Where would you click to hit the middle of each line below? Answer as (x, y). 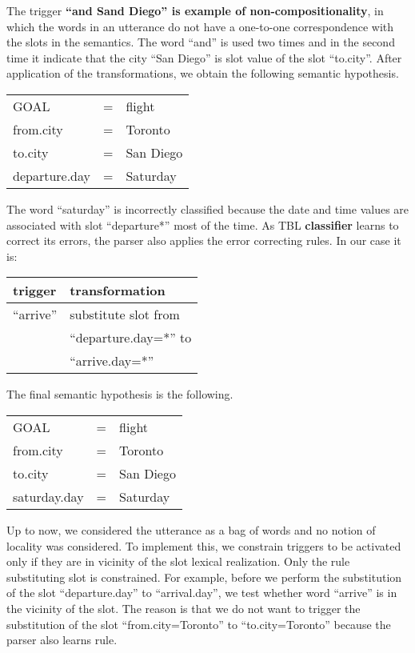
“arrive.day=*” (112, 361)
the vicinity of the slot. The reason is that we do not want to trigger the (184, 608)
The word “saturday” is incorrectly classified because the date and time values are (208, 208)
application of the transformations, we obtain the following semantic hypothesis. (203, 73)
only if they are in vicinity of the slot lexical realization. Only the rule (178, 561)
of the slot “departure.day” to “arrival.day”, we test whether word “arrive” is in (202, 593)
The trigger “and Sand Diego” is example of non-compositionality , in (195, 10)
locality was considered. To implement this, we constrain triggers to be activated (204, 545)
